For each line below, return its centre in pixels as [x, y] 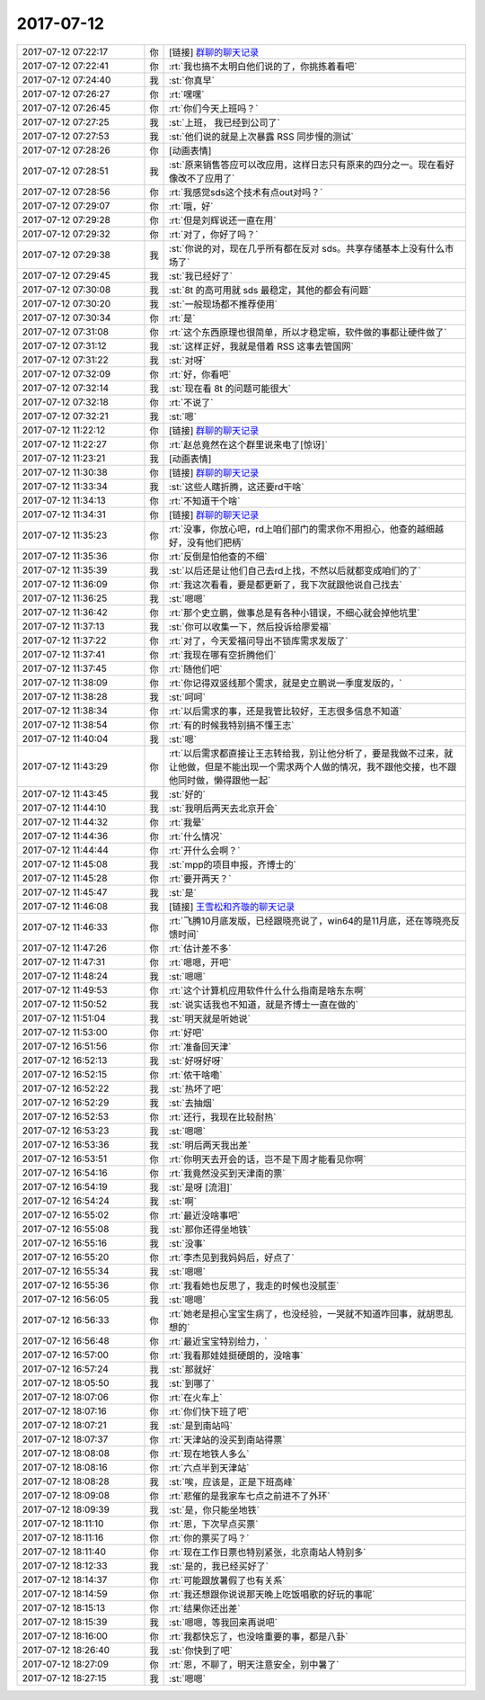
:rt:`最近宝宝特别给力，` [218, 1341]
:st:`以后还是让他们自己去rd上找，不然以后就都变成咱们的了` [295, 570]
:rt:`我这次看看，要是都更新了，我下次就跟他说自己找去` [285, 585]
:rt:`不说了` [191, 402]
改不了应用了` [206, 178]
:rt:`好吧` [186, 1033]
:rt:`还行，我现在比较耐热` [222, 1117]
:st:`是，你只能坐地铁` [214, 1509]
